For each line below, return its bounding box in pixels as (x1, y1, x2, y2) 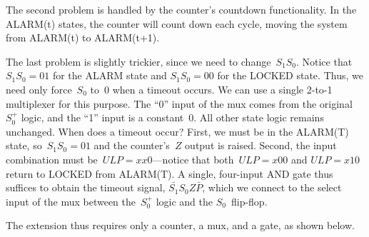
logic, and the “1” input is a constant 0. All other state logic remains (21, 110, 324, 125)
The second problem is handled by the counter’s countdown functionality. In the (6, 2, 357, 16)
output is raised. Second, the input (185, 138, 337, 153)
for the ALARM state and (52, 68, 167, 83)
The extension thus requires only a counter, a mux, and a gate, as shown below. (6, 218, 355, 233)
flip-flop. (231, 193, 268, 208)
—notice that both (152, 151, 234, 166)
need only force (6, 81, 72, 96)
